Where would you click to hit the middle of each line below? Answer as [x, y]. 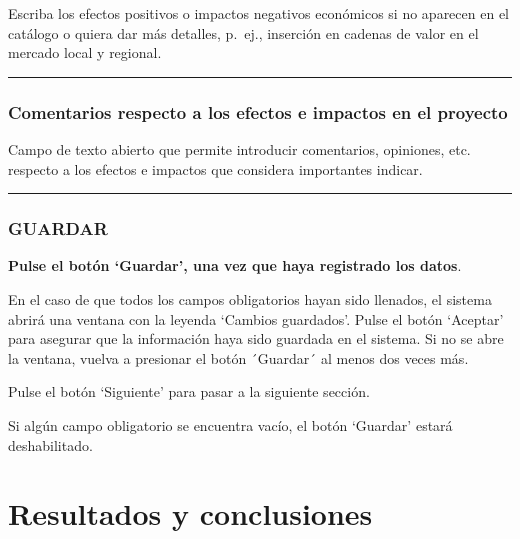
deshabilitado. [50, 444]
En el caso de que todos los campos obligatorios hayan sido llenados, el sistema [250, 299]
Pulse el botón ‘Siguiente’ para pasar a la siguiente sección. [189, 391]
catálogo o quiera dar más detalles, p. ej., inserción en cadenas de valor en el [243, 32]
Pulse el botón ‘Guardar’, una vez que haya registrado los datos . [235, 265]
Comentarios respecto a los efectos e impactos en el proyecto [258, 111]
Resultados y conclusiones [190, 513]
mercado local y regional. [85, 52]
